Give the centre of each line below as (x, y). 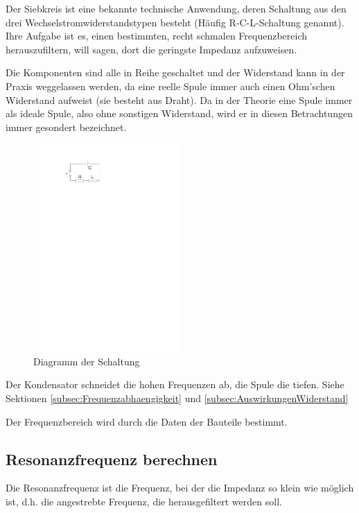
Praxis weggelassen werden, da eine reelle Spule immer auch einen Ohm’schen (170, 86)
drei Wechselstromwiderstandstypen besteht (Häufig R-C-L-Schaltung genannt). (175, 22)
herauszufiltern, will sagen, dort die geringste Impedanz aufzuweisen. (151, 49)
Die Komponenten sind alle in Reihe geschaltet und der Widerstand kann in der (175, 72)
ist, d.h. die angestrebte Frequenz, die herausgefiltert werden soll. (144, 502)
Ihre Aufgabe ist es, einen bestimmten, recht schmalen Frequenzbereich (157, 36)
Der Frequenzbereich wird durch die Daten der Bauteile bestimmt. (147, 421)
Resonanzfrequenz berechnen (112, 459)
